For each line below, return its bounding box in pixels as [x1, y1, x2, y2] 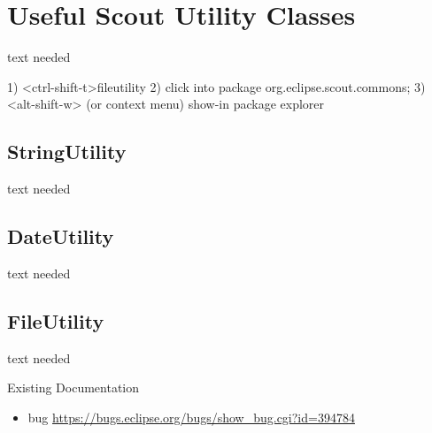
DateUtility [7, 223, 114, 250]
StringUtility [7, 138, 127, 165]
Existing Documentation [7, 378, 140, 397]
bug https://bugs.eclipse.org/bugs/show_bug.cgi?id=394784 [27, 407, 355, 426]
